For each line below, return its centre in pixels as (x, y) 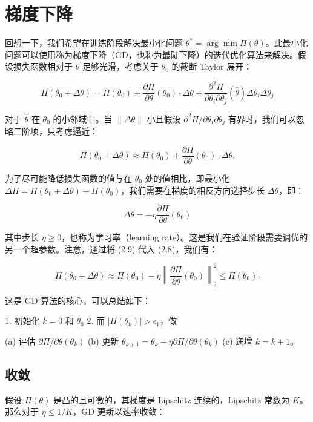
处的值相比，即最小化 (187, 178)
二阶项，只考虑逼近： (55, 131)
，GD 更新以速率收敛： (119, 411)
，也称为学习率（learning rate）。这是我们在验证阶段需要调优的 (185, 237)
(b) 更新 (103, 341)
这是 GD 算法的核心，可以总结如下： (78, 300)
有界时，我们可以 (262, 118)
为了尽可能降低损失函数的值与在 (68, 178)
